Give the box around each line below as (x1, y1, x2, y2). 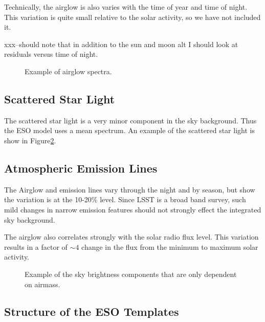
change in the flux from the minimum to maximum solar (81, 241, 258, 252)
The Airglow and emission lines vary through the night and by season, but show (4, 184, 255, 195)
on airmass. (25, 278, 60, 289)
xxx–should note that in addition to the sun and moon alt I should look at (4, 38, 238, 49)
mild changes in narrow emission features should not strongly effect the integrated (4, 204, 261, 214)
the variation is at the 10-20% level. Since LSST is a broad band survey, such (4, 194, 246, 205)
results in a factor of (4, 241, 68, 252)
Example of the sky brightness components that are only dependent (25, 268, 237, 279)
